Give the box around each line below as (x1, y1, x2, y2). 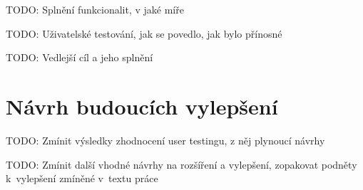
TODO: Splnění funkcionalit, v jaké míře (6, 2, 184, 16)
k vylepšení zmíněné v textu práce (6, 171, 158, 186)
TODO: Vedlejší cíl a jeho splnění (6, 50, 153, 65)
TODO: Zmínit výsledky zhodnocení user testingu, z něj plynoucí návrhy (6, 132, 325, 147)
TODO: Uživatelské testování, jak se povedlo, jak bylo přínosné (6, 26, 282, 41)
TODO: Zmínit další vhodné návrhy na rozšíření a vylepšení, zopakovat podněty (6, 157, 357, 171)
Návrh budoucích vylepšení (6, 91, 278, 120)
